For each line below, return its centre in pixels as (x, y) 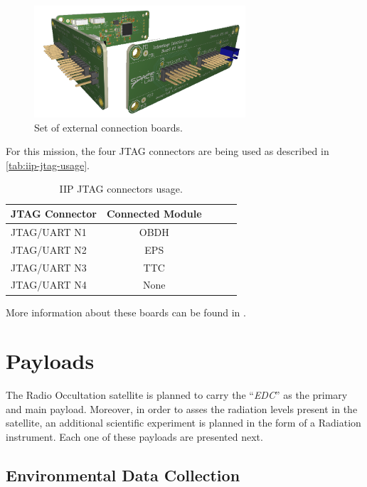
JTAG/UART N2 (49, 249)
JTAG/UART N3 (49, 267)
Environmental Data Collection (123, 475)
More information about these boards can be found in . (126, 312)
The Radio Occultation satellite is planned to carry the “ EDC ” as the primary (177, 395)
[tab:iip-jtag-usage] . (48, 165)
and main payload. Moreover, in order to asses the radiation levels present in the (182, 408)
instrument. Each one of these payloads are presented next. (134, 437)
